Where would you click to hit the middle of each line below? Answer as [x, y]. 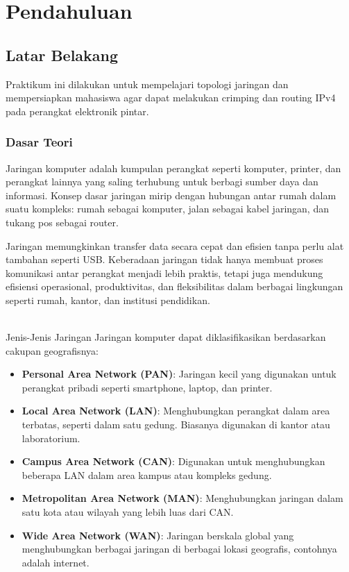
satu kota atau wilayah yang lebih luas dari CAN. [128, 512]
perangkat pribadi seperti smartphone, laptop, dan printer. [147, 387]
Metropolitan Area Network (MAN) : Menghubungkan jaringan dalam [182, 498]
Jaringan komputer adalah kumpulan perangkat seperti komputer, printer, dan [173, 168]
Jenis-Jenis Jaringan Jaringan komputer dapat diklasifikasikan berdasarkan [166, 337]
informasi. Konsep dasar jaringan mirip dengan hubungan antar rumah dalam [171, 195]
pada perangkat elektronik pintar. [77, 111]
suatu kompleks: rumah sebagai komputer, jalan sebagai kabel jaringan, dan [167, 209]
